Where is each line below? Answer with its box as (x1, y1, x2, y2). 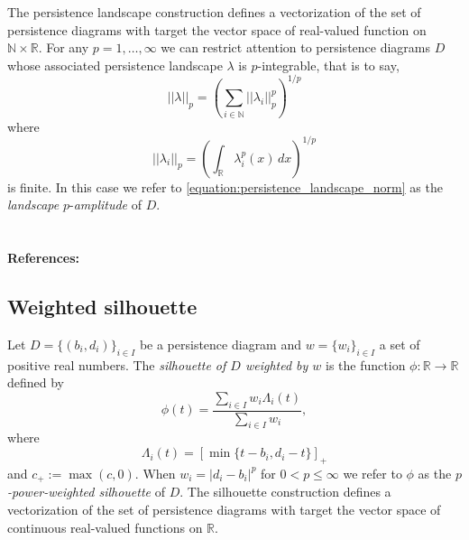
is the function (326, 355, 406, 374)
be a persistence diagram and (139, 334, 302, 353)
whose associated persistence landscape (7, 55, 223, 74)
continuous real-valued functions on (7, 517, 203, 536)
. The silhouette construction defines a (179, 482, 391, 501)
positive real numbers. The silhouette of (7, 355, 226, 374)
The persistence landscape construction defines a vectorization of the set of (7, 3, 421, 21)
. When (134, 463, 176, 482)
